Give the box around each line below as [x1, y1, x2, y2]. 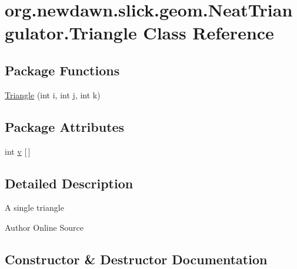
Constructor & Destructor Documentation [5, 250, 268, 268]
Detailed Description [5, 174, 134, 192]
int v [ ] [5, 145, 31, 157]
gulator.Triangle [5, 21, 137, 45]
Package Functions [5, 61, 120, 79]
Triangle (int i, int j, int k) [5, 88, 101, 101]
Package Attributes [5, 117, 125, 135]
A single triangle [5, 201, 64, 214]
